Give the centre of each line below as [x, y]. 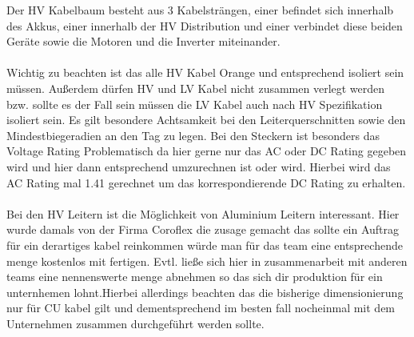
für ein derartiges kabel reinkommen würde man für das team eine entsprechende [205, 245]
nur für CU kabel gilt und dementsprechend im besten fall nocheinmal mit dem [201, 308]
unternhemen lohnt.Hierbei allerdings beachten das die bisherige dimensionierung [205, 292]
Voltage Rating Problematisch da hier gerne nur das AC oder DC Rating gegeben [207, 151]
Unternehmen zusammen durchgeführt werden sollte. [135, 323]
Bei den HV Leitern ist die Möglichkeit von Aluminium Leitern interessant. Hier [203, 213]
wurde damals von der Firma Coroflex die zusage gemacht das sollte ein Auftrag [203, 229]
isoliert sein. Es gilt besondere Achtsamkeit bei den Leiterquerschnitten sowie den [206, 120]
